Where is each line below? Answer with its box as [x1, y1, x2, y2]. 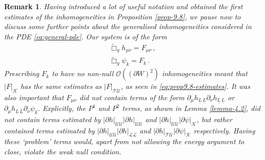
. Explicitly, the [38, 103, 86, 113]
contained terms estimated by [4, 125, 95, 135]
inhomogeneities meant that [162, 68, 248, 79]
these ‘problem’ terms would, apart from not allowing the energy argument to [4, 136, 245, 147]
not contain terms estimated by [4, 113, 101, 124]
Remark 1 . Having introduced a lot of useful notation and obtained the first [4, 1, 243, 11]
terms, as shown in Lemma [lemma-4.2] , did [122, 103, 260, 113]
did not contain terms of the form [79, 92, 185, 102]
